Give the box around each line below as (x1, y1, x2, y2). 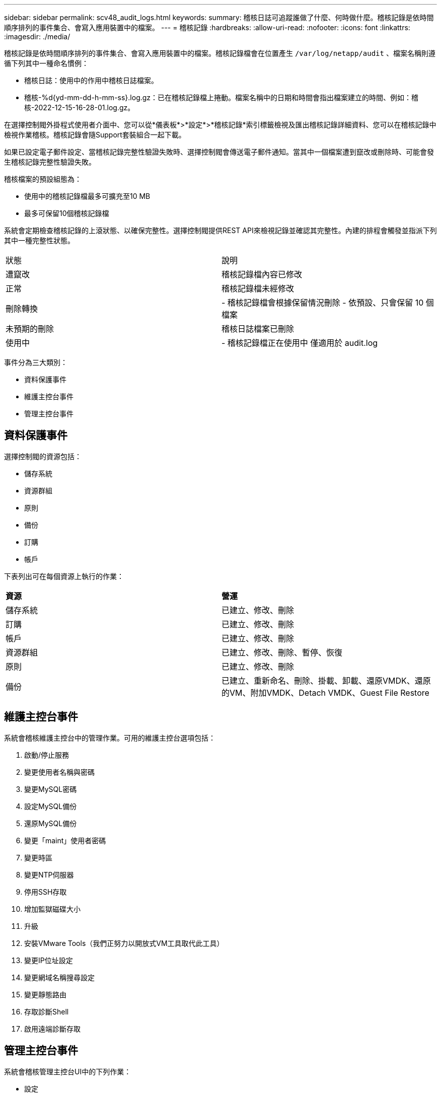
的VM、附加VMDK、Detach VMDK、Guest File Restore (222, 687, 429, 698)
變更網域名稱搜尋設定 (24, 973, 95, 982)
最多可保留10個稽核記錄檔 (24, 209, 109, 217)
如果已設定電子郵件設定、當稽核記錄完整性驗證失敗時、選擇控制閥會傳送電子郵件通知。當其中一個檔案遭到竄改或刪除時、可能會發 (4, 148, 434, 156)
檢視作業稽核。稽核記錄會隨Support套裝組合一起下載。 (4, 130, 186, 139)
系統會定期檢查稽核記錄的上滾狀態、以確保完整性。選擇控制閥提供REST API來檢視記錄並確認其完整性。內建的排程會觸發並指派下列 (4, 226, 437, 235)
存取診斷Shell (24, 1007, 69, 1016)
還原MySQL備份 (24, 819, 77, 828)
